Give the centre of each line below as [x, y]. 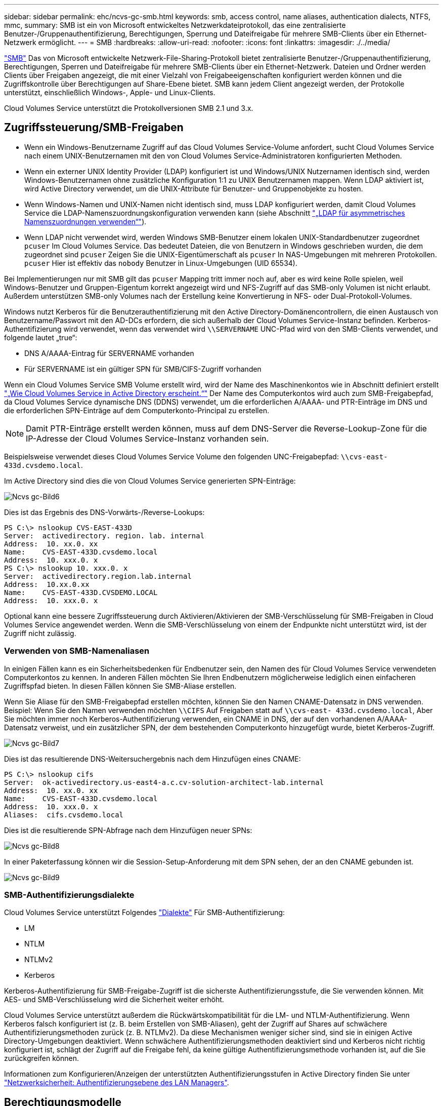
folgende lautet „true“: [41, 337]
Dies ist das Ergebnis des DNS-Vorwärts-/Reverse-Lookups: [104, 512]
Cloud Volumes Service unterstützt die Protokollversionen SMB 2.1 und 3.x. [129, 108]
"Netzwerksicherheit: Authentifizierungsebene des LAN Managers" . [117, 1083]
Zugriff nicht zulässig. [40, 633]
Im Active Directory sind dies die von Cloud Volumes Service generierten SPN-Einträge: [150, 481]
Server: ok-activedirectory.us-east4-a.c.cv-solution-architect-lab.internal [164, 782]
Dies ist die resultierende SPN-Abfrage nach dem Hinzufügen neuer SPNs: [128, 830]
